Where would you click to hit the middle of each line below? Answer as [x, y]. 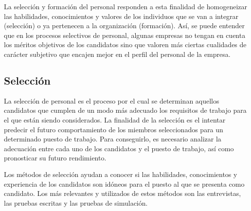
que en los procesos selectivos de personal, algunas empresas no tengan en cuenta [125, 35]
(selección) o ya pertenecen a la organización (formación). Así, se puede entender [125, 26]
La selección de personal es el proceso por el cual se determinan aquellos [112, 100]
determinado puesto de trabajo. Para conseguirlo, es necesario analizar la [113, 139]
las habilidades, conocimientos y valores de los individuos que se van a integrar [121, 16]
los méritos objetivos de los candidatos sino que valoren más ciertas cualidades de [125, 44]
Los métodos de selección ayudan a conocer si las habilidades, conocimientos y [121, 174]
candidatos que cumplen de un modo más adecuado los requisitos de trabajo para [125, 110]
